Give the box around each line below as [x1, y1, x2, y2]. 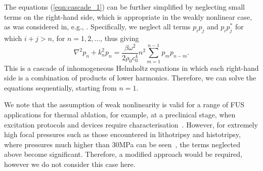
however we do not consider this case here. [4, 159, 136, 169]
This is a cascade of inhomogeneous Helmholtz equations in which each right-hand [4, 62, 259, 73]
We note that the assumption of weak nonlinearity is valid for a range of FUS [4, 99, 245, 110]
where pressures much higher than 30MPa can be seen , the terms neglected [4, 139, 240, 149]
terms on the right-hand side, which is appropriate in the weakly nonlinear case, [4, 11, 252, 22]
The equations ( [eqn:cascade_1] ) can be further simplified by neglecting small [4, 2, 245, 12]
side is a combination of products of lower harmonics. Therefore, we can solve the [4, 72, 256, 83]
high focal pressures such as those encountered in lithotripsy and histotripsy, [4, 129, 241, 140]
